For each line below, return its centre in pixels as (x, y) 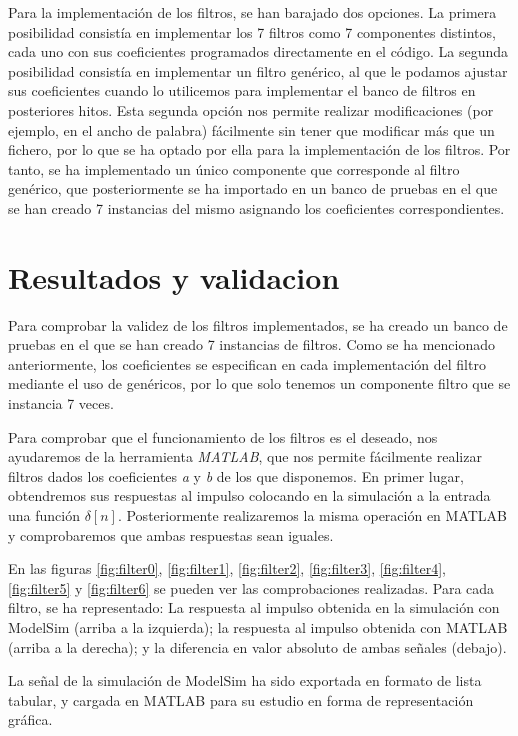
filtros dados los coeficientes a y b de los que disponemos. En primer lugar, (236, 475)
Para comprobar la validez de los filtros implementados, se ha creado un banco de (258, 324)
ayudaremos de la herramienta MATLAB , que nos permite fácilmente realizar (245, 456)
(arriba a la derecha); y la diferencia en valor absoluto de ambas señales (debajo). (257, 646)
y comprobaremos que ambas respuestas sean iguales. (171, 534)
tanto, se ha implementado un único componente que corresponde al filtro (234, 168)
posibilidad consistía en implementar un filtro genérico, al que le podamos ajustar (258, 70)
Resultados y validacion (174, 276)
